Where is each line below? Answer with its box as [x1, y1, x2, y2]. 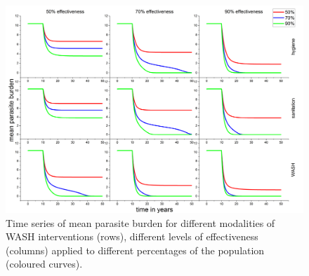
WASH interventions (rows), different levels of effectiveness [6, 229, 258, 244]
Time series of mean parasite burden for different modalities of [6, 215, 275, 230]
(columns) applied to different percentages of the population [6, 242, 265, 257]
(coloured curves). [6, 256, 83, 271]
